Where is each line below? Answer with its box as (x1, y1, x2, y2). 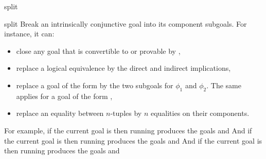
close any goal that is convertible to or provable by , (16, 45, 181, 56)
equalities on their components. (150, 108, 250, 118)
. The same (206, 79, 241, 90)
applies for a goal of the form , (16, 90, 113, 101)
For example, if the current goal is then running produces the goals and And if (4, 125, 252, 135)
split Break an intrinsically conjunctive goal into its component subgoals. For (4, 18, 247, 29)
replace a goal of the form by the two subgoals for (16, 79, 173, 90)
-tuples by (110, 108, 142, 118)
